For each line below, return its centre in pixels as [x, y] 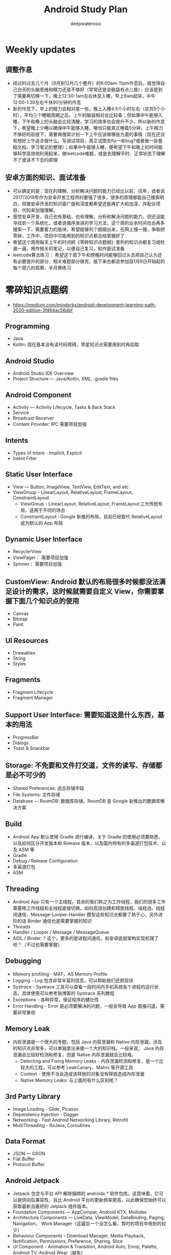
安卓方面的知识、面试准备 [45, 178]
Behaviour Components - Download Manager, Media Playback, [79, 1236]
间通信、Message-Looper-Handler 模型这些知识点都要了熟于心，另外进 [88, 915]
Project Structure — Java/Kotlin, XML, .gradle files [65, 379]
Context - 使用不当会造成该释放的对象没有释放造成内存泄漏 [82, 1074]
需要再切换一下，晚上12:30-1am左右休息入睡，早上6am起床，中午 [86, 96]
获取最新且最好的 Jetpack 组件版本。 [52, 1206]
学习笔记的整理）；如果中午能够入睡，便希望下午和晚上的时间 [94, 147]
